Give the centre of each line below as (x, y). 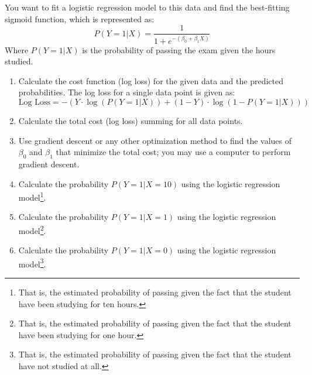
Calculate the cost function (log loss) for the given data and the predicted (151, 80)
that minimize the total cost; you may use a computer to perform (173, 152)
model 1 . (32, 196)
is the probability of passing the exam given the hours (179, 49)
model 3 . (32, 263)
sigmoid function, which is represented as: (80, 18)
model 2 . (32, 229)
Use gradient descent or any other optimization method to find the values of (155, 140)
